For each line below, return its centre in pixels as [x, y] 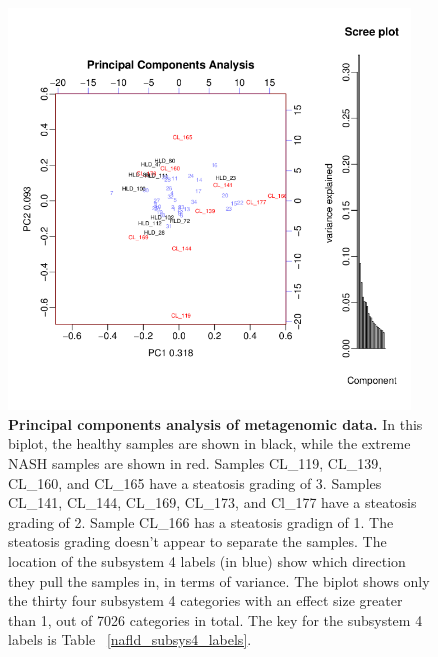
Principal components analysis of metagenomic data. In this [215, 423]
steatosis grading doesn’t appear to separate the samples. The [197, 541]
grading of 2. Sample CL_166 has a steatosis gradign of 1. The [201, 521]
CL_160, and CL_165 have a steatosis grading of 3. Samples [195, 482]
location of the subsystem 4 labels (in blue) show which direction [207, 560]
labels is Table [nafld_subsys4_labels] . [130, 639]
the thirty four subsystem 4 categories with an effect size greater [205, 600]
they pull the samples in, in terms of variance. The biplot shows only [219, 580]
